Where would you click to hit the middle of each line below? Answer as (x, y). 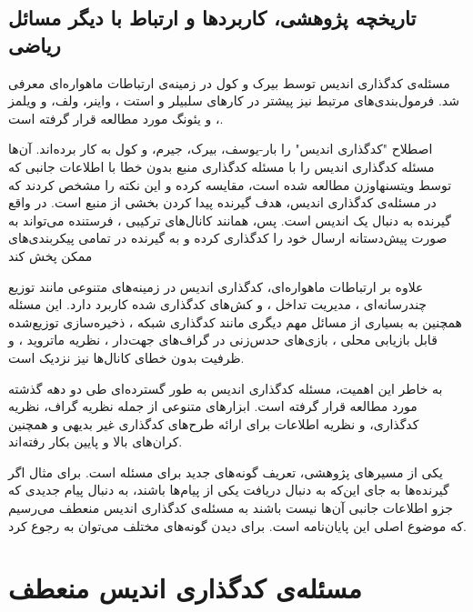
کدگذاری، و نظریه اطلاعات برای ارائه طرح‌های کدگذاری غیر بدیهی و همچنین (214, 423)
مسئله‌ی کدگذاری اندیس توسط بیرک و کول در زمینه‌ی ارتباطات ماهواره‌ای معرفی (229, 82)
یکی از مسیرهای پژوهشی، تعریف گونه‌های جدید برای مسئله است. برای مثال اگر (226, 472)
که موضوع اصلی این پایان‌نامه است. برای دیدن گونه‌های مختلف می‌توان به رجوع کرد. (237, 525)
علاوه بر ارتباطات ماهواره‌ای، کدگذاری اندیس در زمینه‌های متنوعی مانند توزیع (216, 286)
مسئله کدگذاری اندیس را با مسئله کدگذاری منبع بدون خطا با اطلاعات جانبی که (221, 166)
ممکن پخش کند (50, 255)
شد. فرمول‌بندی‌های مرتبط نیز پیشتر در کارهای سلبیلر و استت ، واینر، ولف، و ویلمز (234, 100)
